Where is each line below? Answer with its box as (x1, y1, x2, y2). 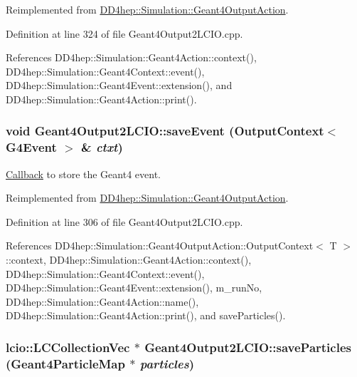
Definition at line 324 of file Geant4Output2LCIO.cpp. (6, 26, 243, 41)
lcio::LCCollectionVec (6, 338, 130, 356)
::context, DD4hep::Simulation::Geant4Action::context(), (6, 252, 252, 267)
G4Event (6, 138, 57, 156)
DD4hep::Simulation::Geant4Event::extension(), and (6, 78, 233, 93)
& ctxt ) (80, 138, 123, 156)
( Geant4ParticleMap (6, 354, 125, 372)
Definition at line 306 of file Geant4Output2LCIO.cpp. (6, 214, 243, 229)
